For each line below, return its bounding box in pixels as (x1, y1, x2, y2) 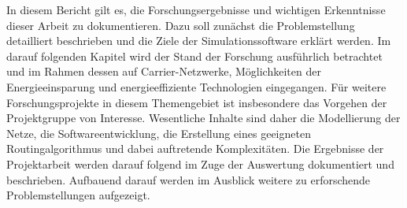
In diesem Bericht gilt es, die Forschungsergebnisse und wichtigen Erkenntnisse (6, 2, 386, 17)
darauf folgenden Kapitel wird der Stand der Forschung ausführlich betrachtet (6, 47, 383, 64)
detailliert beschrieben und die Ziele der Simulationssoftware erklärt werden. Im (6, 32, 391, 49)
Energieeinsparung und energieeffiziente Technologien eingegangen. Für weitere (6, 78, 387, 95)
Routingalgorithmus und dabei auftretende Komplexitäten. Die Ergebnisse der (6, 140, 384, 157)
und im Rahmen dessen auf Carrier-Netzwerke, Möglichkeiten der (6, 63, 321, 80)
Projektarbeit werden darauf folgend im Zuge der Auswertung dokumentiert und (6, 155, 394, 172)
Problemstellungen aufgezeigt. (6, 187, 150, 203)
